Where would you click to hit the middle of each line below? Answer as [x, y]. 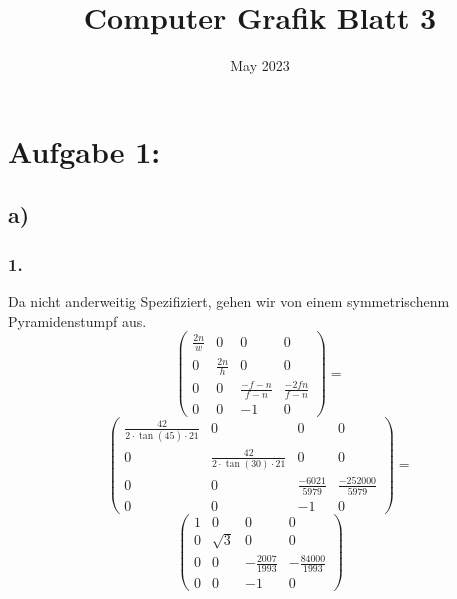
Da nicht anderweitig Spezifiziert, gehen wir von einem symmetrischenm [229, 300]
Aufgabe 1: [84, 150]
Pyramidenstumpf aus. [77, 320]
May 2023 [260, 65]
